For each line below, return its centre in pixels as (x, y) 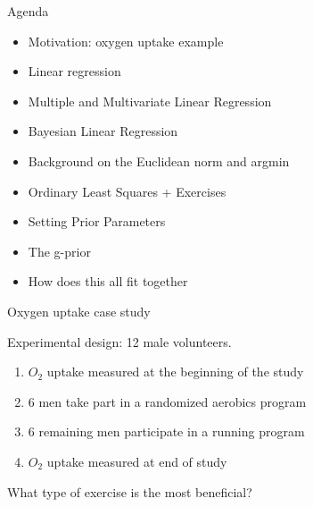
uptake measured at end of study (137, 461)
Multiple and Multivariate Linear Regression (150, 101)
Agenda (28, 11)
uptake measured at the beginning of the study (175, 372)
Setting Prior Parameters (97, 221)
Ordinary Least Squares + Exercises (127, 191)
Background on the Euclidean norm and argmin (159, 161)
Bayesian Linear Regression (103, 131)
